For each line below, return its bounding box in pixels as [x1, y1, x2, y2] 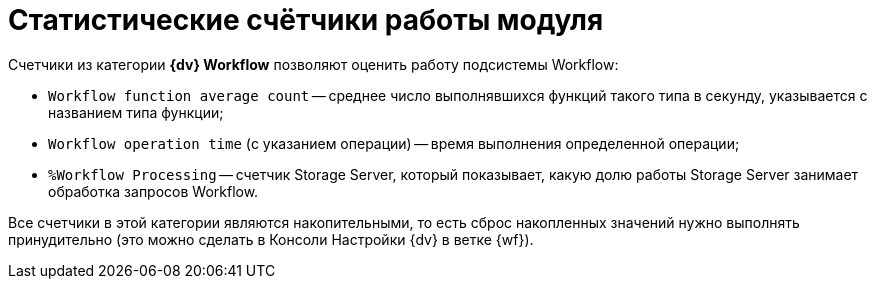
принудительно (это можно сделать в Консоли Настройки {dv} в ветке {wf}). [8, 230, 534, 248]
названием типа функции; [48, 103, 224, 121]
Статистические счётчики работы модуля [8, 3, 604, 37]
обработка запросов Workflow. [48, 182, 259, 200]
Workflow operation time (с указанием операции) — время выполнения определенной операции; [48, 134, 740, 152]
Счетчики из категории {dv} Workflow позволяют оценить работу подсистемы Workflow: [8, 55, 619, 73]
